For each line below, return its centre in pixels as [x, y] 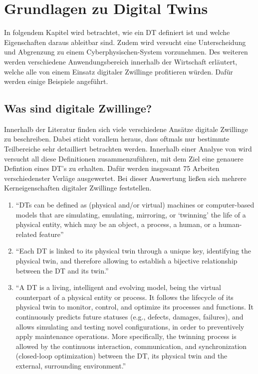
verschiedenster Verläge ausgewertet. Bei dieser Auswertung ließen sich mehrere [125, 178]
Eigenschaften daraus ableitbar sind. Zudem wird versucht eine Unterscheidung [125, 42]
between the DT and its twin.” [62, 270]
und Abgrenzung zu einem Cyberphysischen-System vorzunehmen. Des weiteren [126, 52]
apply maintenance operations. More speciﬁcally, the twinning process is [126, 336]
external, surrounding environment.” [71, 365]
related [26, 234]
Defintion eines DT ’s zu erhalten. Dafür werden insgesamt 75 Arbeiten [112, 168]
